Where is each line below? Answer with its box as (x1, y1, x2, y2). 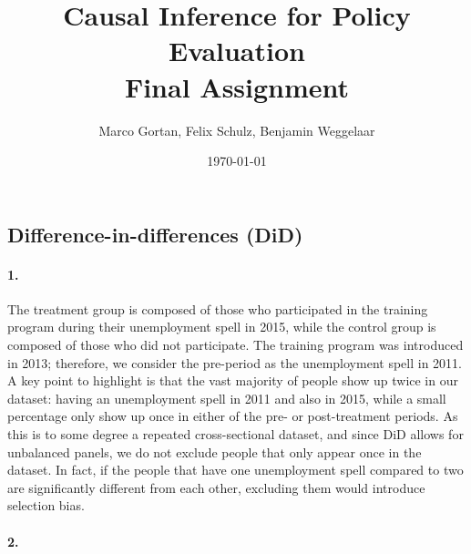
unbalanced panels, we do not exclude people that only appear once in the (7, 442, 422, 461)
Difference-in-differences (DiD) (7, 220, 303, 248)
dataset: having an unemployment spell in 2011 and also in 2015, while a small (7, 388, 446, 407)
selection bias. (7, 496, 85, 515)
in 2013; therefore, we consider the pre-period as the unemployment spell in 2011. (7, 353, 462, 372)
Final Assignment (124, 67, 350, 105)
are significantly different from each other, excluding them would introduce (7, 477, 425, 497)
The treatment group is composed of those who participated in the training (7, 299, 428, 318)
